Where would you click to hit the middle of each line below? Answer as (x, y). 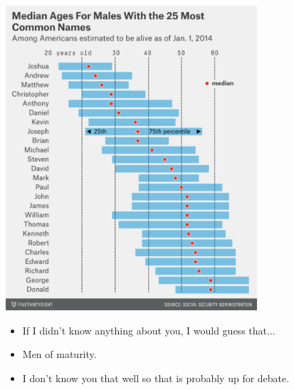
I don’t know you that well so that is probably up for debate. (156, 378)
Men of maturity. (59, 354)
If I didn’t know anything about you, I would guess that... (149, 330)
